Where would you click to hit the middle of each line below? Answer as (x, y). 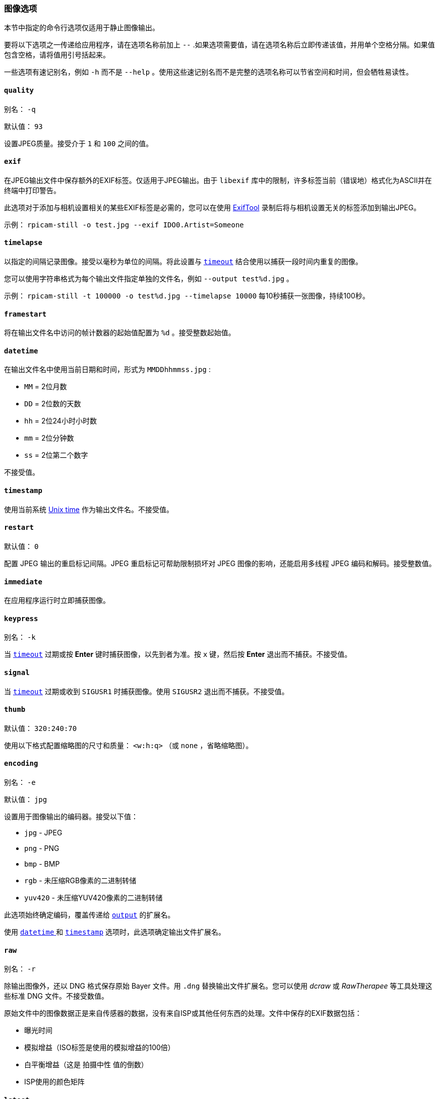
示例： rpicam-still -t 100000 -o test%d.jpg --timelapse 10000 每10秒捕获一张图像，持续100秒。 (187, 296)
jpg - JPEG (43, 833)
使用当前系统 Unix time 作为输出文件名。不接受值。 (89, 509)
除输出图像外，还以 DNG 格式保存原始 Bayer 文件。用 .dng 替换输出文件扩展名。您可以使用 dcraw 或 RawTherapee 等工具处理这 (218, 986)
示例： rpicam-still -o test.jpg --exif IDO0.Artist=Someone (124, 224)
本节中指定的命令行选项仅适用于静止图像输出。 (82, 28)
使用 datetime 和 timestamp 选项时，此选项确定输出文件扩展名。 (115, 932)
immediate (23, 582)
